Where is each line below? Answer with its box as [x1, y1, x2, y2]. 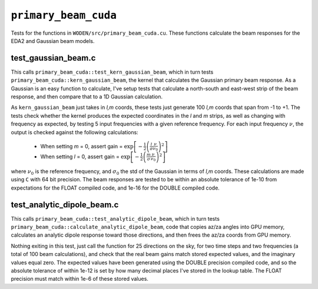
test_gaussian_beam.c [11, 53, 96, 63]
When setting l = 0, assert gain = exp [40, 153, 131, 160]
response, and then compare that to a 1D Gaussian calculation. [11, 93, 163, 100]
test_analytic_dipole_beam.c [11, 200, 119, 210]
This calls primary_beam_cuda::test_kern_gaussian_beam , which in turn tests [11, 68, 214, 75]
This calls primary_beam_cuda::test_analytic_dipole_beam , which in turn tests [11, 215, 220, 222]
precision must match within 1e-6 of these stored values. [11, 275, 148, 283]
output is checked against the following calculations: [11, 128, 138, 135]
